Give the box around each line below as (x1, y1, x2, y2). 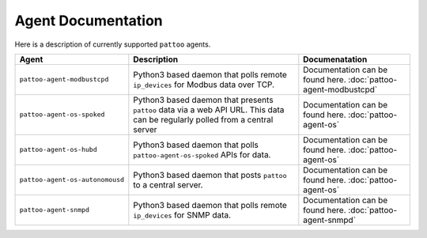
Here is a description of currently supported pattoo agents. (14, 40, 211, 49)
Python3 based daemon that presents (133, 94, 274, 105)
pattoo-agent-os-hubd (19, 145, 98, 154)
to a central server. (133, 179, 203, 190)
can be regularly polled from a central (133, 114, 274, 125)
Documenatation (303, 54, 368, 65)
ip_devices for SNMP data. (133, 210, 232, 221)
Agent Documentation (14, 12, 164, 29)
